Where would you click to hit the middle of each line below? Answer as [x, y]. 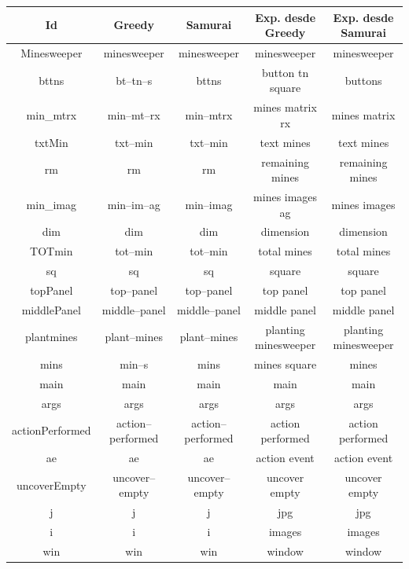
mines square [286, 364]
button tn [286, 72]
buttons [363, 80]
